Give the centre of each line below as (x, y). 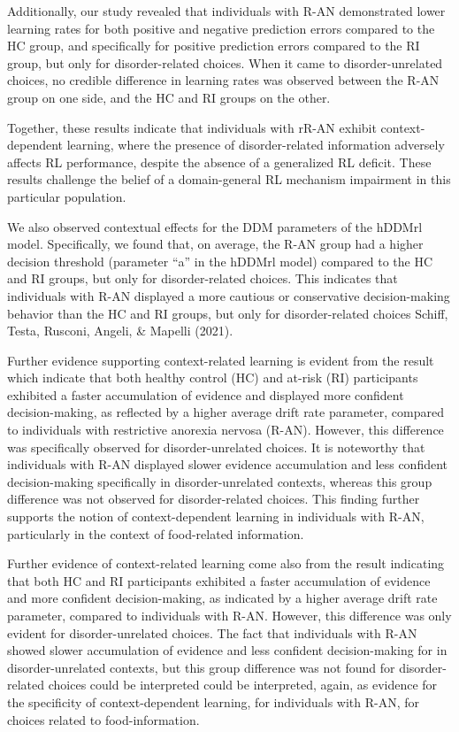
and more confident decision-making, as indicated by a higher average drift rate (222, 598)
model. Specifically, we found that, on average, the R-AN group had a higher (215, 244)
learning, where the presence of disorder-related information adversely (256, 145)
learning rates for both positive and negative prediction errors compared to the (221, 28)
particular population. (67, 196)
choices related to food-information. (103, 719)
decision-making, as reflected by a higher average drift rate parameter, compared (226, 412)
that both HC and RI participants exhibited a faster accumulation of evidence (219, 580)
